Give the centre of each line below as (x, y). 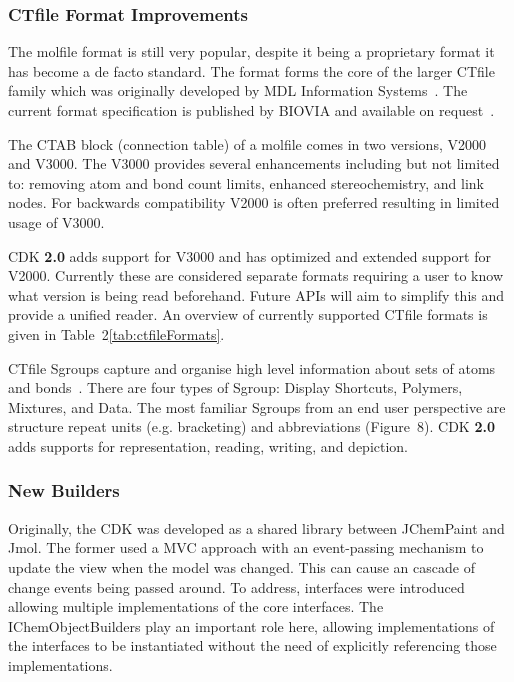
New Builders (64, 490)
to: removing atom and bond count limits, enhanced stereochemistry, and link (246, 182)
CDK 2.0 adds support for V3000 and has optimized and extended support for (249, 255)
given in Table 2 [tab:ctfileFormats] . (116, 333)
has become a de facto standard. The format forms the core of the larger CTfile (251, 70)
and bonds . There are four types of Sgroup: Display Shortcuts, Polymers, (235, 387)
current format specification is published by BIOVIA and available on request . (251, 110)
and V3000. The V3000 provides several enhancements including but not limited (254, 163)
